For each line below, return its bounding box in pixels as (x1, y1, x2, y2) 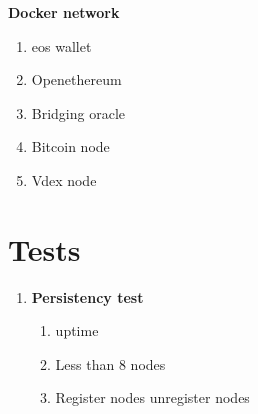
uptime (55, 320, 99, 341)
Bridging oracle (31, 102, 126, 123)
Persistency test (31, 286, 144, 307)
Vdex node (31, 169, 97, 190)
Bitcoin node (31, 136, 110, 157)
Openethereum (31, 69, 122, 90)
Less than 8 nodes (55, 353, 166, 374)
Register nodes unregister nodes (55, 387, 250, 408)
